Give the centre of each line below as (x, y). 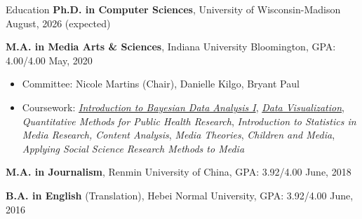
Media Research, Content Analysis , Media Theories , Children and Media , (179, 135)
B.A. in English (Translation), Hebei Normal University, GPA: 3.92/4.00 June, (180, 195)
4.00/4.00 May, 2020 (49, 60)
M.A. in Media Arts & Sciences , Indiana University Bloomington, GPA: (171, 47)
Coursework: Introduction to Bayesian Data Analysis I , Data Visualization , (183, 107)
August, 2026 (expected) (58, 23)
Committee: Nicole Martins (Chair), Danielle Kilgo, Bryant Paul (161, 84)
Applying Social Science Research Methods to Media (133, 148)
